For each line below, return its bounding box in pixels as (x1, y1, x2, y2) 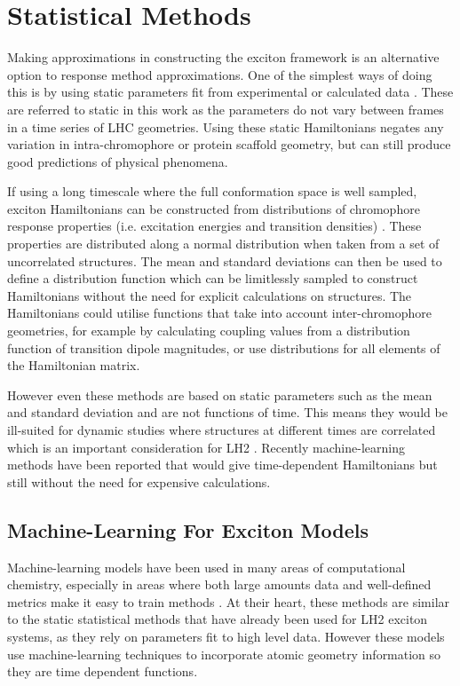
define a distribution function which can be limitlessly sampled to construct (7, 269, 418, 288)
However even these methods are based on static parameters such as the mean (7, 385, 432, 404)
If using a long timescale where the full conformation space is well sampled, (7, 182, 417, 201)
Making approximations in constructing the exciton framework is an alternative (7, 48, 440, 67)
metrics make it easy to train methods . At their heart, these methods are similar (7, 592, 450, 611)
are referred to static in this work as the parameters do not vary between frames (7, 99, 444, 118)
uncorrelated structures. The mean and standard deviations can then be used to (7, 251, 442, 270)
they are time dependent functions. (7, 662, 198, 681)
